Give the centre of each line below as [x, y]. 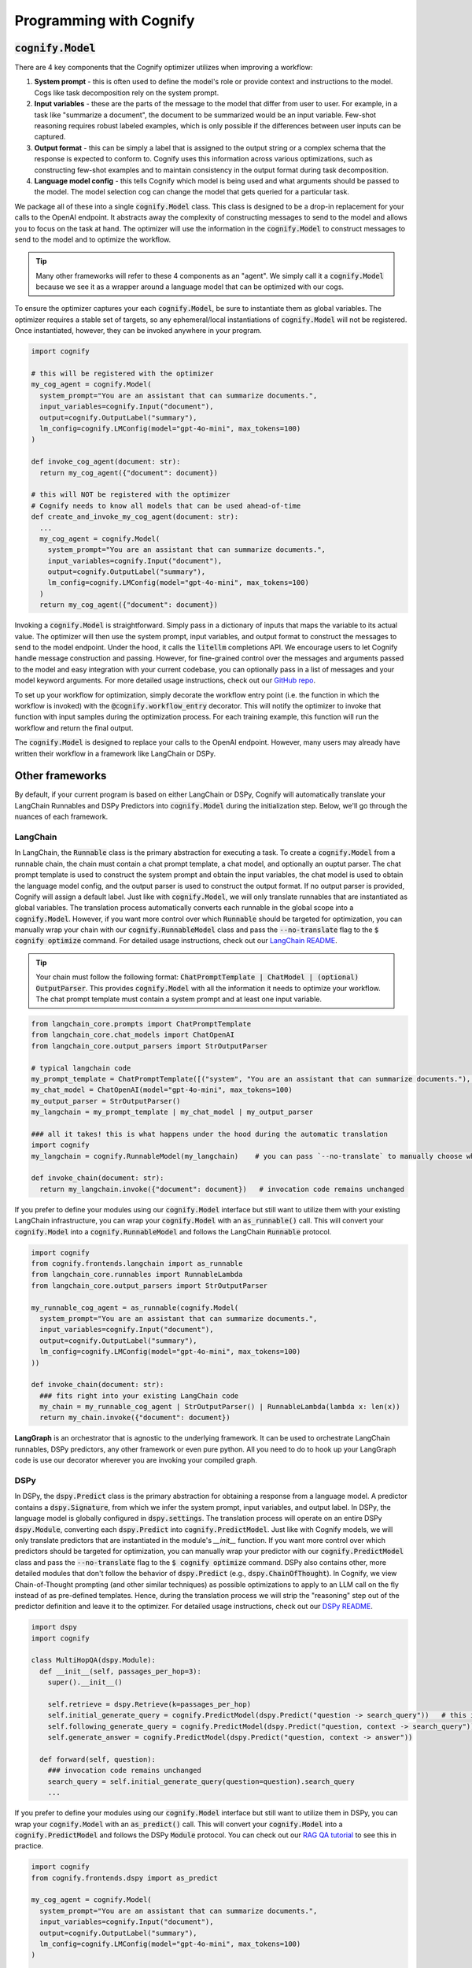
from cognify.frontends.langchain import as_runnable [137, 1264]
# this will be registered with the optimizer [122, 374]
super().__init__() [85, 1682]
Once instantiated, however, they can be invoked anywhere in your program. [138, 331]
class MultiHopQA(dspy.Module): [94, 1660]
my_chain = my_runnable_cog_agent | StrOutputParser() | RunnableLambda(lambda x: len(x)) [220, 1407]
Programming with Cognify [105, 20]
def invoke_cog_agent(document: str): [106, 462]
